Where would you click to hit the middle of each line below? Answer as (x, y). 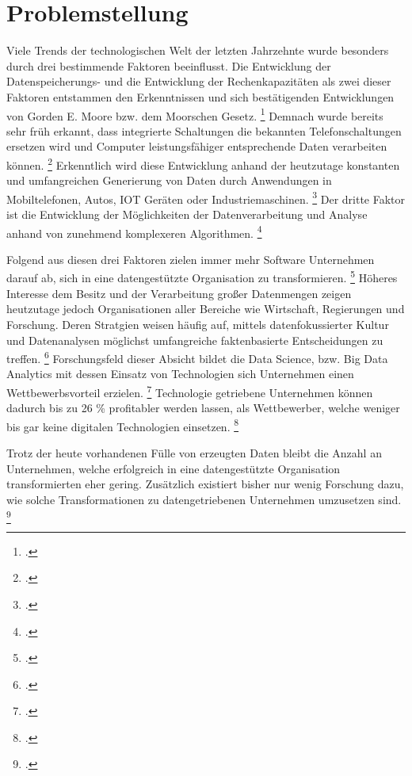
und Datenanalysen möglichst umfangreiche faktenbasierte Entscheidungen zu (195, 340)
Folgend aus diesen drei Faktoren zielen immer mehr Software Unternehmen (191, 259)
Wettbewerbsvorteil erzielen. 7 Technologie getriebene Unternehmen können (190, 391)
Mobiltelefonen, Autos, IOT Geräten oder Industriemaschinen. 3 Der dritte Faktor (206, 197)
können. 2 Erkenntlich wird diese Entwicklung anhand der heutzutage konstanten (203, 163)
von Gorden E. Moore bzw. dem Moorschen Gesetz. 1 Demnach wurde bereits (195, 114)
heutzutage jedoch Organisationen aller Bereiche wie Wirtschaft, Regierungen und (206, 309)
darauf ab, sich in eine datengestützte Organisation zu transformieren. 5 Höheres (202, 277)
